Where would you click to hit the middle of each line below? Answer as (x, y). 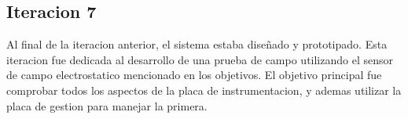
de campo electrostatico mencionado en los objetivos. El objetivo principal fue (194, 75)
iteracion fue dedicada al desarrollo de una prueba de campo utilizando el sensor (200, 59)
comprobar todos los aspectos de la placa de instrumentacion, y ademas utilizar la (204, 90)
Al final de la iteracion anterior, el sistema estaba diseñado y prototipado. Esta (197, 44)
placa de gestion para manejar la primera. (107, 105)
